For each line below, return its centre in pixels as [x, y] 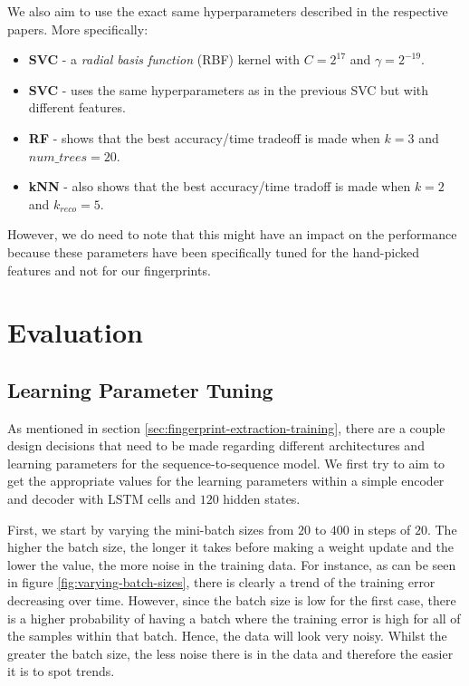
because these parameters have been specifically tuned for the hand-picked [214, 251]
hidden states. [262, 499]
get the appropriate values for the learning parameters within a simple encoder [226, 481]
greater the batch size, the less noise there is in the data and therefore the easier [230, 653]
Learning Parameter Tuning [140, 389]
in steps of [382, 529]
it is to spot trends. [61, 671]
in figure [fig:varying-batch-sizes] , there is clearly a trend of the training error [221, 582]
